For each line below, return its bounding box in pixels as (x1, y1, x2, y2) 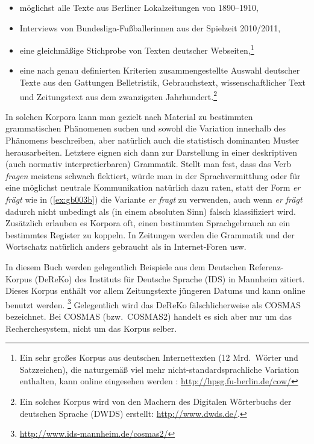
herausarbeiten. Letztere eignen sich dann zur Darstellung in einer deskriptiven (5, 145, 297, 158)
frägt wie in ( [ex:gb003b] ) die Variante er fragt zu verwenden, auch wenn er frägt (5, 193, 303, 206)
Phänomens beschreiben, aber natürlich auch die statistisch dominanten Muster (5, 134, 300, 147)
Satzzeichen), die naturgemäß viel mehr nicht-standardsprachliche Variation (19, 363, 299, 375)
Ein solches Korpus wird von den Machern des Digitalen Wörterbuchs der (19, 395, 292, 407)
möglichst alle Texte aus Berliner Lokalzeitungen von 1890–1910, (19, 1, 259, 13)
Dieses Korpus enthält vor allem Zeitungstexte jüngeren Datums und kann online (5, 284, 306, 297)
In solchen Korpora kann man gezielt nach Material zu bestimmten (5, 110, 253, 122)
